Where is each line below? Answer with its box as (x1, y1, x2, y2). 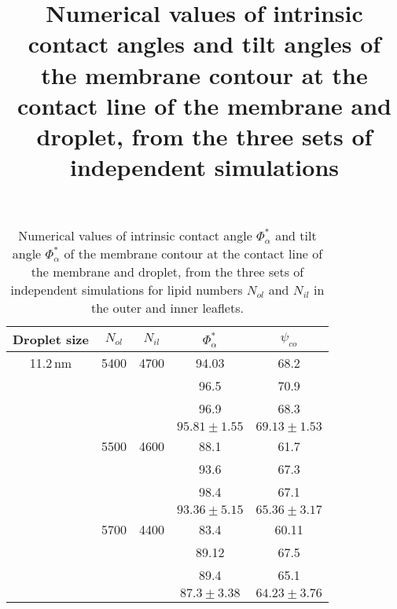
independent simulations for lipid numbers (10, 281, 243, 299)
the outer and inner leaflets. (90, 299, 244, 317)
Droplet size (13, 330, 89, 349)
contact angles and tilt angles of (28, 28, 381, 60)
